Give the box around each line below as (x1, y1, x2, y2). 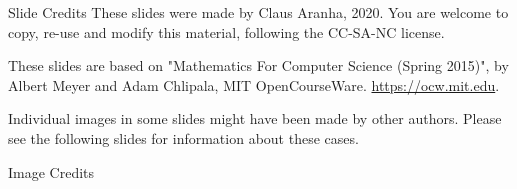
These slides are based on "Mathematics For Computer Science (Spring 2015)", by (8, 55, 509, 76)
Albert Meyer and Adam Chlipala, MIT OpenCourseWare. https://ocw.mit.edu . (8, 74, 500, 95)
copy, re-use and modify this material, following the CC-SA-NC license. (8, 21, 445, 42)
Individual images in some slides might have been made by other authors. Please (8, 108, 502, 129)
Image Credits (8, 161, 95, 182)
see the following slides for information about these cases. (8, 127, 359, 148)
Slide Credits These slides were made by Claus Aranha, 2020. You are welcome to (8, 2, 509, 22)
